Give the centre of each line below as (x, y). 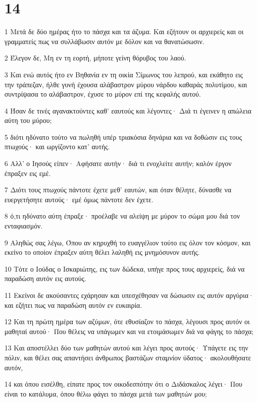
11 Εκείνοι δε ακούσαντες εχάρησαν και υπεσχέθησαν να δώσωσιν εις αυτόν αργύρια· (129, 295)
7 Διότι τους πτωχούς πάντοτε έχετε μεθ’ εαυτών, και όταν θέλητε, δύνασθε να (118, 190)
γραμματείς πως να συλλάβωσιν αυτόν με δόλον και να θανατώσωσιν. (104, 41)
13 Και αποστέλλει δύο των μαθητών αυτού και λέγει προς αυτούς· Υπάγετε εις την (127, 348)
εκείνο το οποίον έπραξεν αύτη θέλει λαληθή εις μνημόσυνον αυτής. (102, 252)
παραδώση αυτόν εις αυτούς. (46, 278)
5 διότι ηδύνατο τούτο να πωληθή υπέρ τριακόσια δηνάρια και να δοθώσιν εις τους (123, 137)
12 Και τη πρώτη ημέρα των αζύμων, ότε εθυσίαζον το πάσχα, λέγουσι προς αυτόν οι (127, 321)
